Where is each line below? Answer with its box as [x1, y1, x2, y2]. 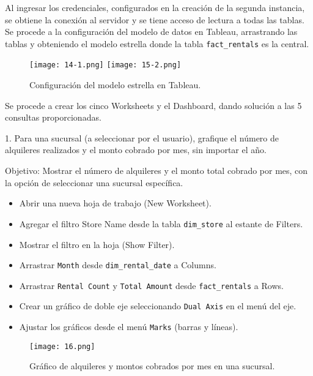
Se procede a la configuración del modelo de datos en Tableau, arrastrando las [5, 25, 298, 38]
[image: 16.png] [29, 342, 95, 351]
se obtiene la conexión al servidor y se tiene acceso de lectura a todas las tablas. [5, 13, 304, 26]
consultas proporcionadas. [5, 111, 101, 124]
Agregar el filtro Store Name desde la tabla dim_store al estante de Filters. [19, 217, 303, 230]
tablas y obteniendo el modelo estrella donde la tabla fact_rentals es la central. [5, 37, 309, 50]
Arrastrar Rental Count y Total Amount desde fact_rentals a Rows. [19, 279, 284, 291]
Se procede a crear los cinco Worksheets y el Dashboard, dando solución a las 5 [5, 99, 302, 111]
